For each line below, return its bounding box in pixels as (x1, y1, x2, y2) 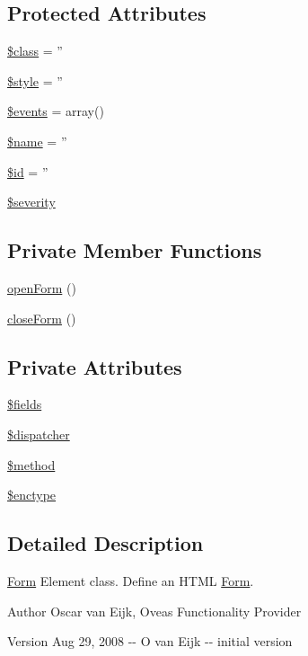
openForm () (7, 278, 76, 297)
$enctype (7, 485, 57, 504)
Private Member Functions (7, 236, 262, 264)
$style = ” (7, 71, 63, 90)
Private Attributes (7, 352, 182, 380)
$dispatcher (7, 424, 70, 443)
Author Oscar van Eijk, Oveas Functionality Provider (7, 601, 302, 620)
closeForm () (7, 308, 76, 327)
